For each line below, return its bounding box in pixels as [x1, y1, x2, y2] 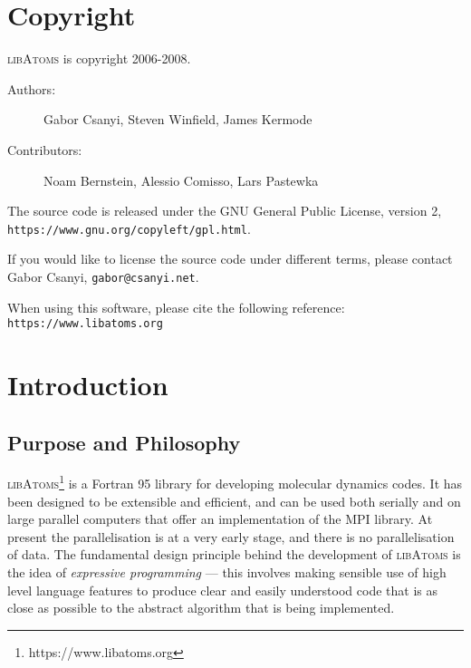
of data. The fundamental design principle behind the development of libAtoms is [7, 545, 461, 564]
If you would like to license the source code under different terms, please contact [7, 249, 453, 268]
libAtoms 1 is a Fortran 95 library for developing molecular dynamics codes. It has [7, 471, 463, 493]
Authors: [7, 79, 56, 98]
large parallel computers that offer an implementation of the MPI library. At [7, 509, 433, 528]
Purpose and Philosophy [7, 428, 241, 456]
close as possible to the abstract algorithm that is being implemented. [7, 598, 395, 617]
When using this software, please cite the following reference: [7, 297, 345, 316]
